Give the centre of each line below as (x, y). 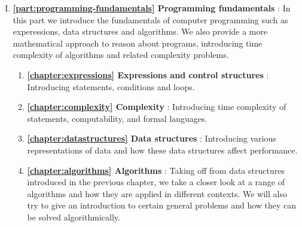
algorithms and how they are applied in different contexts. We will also (157, 193)
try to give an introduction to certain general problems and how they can (162, 205)
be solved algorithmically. (74, 217)
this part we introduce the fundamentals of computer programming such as (150, 19)
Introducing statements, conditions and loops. (111, 86)
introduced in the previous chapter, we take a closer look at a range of (156, 182)
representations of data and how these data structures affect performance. (162, 150)
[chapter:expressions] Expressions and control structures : (148, 74)
